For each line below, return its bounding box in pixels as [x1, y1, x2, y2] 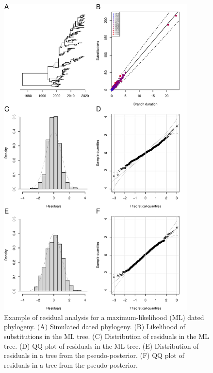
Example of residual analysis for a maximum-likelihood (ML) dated [4, 312, 204, 322]
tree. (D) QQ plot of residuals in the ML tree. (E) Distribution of [4, 340, 199, 351]
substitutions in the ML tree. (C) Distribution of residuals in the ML [4, 331, 209, 341]
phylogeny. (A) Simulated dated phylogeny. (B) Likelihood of [4, 321, 185, 332]
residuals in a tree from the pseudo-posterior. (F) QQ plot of [4, 350, 184, 360]
